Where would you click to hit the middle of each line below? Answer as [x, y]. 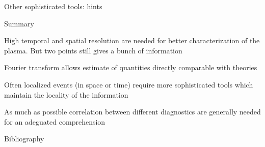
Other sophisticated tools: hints [53, 6]
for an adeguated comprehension [55, 121]
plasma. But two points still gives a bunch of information [93, 50]
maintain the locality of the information [66, 94]
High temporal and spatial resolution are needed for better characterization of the [132, 40]
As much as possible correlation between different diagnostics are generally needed [132, 112]
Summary [19, 23]
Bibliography [24, 139]
